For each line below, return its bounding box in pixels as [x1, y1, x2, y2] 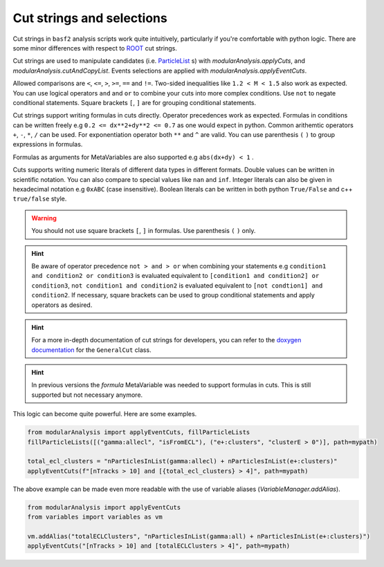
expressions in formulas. [12, 140, 83, 149]
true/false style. [12, 194, 67, 203]
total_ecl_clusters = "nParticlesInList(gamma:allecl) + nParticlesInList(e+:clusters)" [27, 457, 338, 465]
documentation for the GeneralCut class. [31, 346, 152, 354]
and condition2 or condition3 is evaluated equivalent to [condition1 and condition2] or [31, 272, 320, 280]
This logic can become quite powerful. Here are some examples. [12, 410, 197, 418]
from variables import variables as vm [27, 513, 163, 521]
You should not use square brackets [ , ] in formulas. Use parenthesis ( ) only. [31, 227, 256, 235]
